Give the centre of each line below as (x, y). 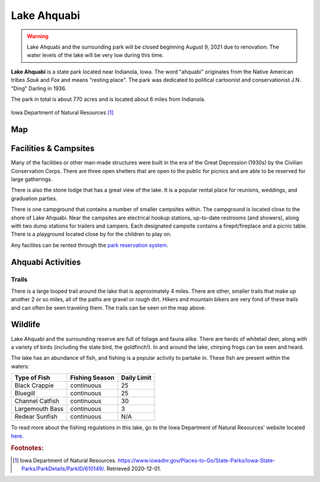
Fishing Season (92, 378)
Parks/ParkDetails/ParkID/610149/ (63, 468)
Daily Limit (136, 378)
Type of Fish (32, 378)
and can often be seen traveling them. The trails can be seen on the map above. (109, 308)
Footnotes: (27, 448)
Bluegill (25, 393)
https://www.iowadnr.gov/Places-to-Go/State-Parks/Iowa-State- (196, 460)
